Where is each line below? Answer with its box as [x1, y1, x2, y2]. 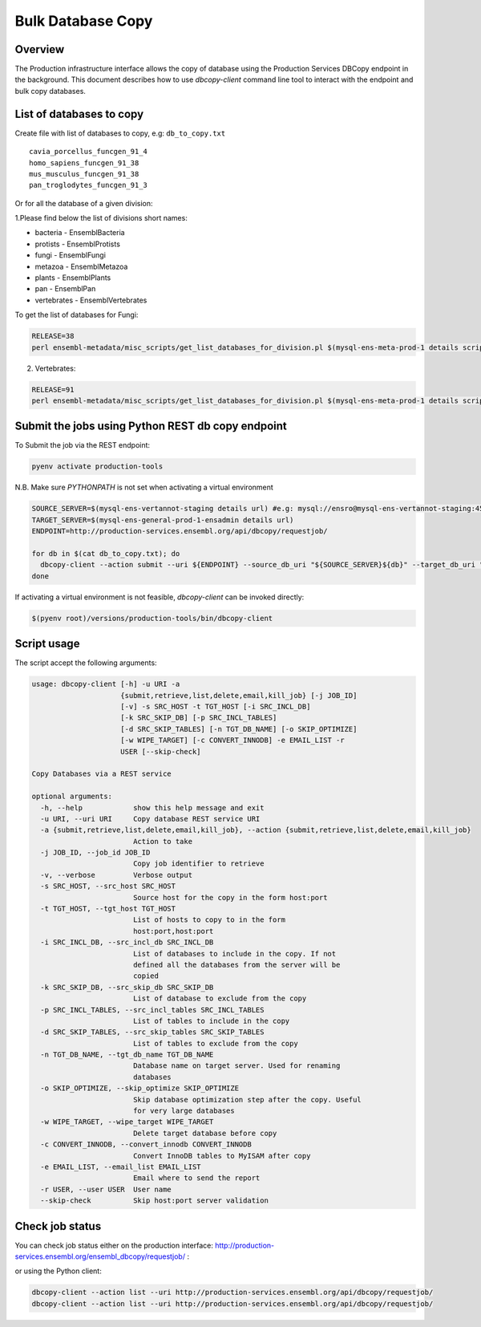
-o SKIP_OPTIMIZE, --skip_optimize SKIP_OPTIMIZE [40, 1084, 240, 1093]
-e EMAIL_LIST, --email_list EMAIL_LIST [40, 1163, 201, 1171]
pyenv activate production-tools [31, 462, 164, 471]
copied [132, 972, 160, 980]
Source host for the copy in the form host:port [132, 893, 328, 902]
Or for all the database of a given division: [14, 198, 153, 208]
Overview [14, 43, 65, 56]
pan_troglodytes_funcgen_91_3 [29, 181, 148, 190]
